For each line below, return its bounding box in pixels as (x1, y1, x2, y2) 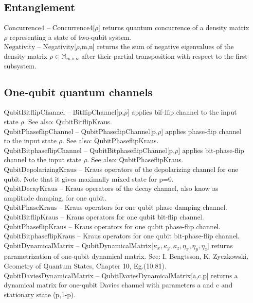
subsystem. (4, 60, 36, 70)
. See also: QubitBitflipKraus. (24, 116, 112, 126)
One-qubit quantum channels (4, 84, 153, 99)
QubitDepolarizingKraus (4, 166, 77, 173)
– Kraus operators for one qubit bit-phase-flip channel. (77, 231, 240, 241)
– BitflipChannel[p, (67, 107, 124, 117)
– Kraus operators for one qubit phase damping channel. (59, 202, 227, 212)
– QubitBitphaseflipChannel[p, (84, 145, 175, 155)
